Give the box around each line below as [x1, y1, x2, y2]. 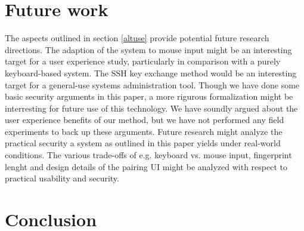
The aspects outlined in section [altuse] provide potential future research [5, 32, 269, 44]
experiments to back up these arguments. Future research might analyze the [5, 125, 283, 137]
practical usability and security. [5, 172, 119, 184]
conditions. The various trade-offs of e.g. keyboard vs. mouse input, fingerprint [5, 149, 292, 161]
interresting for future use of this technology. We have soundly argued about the [5, 101, 298, 114]
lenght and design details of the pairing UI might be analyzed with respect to [5, 160, 287, 173]
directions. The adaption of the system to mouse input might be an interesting [5, 43, 292, 56]
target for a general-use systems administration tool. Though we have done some [5, 78, 300, 91]
